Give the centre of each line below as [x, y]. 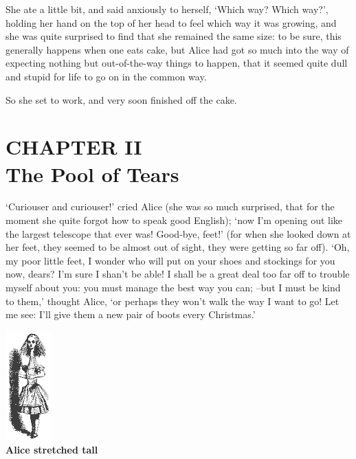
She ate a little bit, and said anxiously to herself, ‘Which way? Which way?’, [167, 9]
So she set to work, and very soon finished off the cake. [121, 99]
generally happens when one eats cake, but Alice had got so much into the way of [177, 49]
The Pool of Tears [92, 173]
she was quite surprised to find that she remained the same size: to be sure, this [174, 36]
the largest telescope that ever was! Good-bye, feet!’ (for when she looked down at [178, 233]
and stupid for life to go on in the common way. [106, 76]
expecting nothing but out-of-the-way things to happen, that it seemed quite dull [177, 63]
